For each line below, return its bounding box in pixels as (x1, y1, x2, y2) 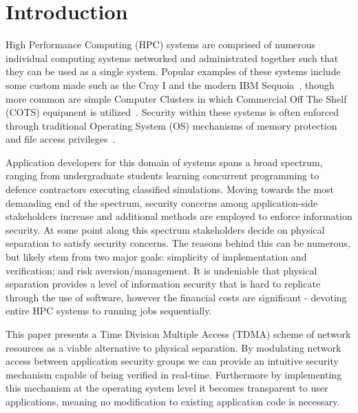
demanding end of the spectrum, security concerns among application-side (6, 195, 318, 210)
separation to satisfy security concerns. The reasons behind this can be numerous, (6, 236, 350, 250)
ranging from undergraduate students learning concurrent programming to (6, 168, 319, 183)
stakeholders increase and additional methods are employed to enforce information (6, 209, 352, 223)
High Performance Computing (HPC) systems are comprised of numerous (6, 37, 316, 52)
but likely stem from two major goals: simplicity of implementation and (6, 250, 307, 264)
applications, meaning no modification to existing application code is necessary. (6, 394, 340, 408)
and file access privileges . (6, 132, 116, 146)
